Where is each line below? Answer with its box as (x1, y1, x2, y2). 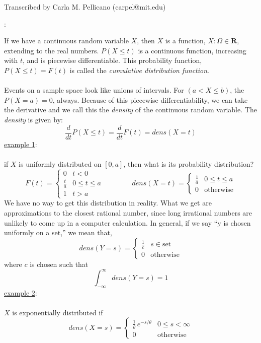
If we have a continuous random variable (4, 35, 129, 46)
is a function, (165, 35, 206, 46)
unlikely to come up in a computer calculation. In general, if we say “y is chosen (4, 217, 251, 228)
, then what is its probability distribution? (123, 158, 254, 169)
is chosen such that (30, 258, 89, 269)
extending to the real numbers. (4, 45, 99, 55)
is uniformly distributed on (19, 158, 102, 169)
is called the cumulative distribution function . (69, 64, 209, 75)
